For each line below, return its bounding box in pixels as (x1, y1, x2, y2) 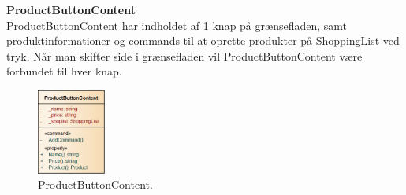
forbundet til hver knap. (6, 63, 122, 79)
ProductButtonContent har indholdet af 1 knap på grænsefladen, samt (6, 17, 347, 33)
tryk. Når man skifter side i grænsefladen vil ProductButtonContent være (6, 47, 363, 64)
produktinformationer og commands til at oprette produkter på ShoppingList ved (6, 32, 400, 49)
